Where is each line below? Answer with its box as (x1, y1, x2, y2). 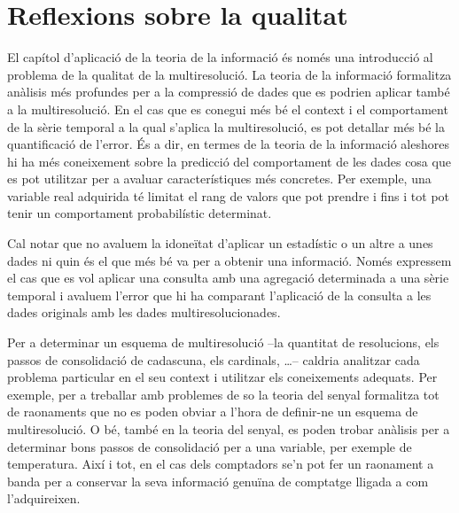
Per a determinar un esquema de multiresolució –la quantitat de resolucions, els (7, 333, 440, 352)
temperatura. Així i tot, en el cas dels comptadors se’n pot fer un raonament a (7, 455, 434, 473)
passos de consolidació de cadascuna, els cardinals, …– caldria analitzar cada (7, 350, 420, 369)
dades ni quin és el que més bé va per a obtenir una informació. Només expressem (7, 251, 452, 269)
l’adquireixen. (7, 489, 81, 508)
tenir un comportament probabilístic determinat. (7, 204, 272, 222)
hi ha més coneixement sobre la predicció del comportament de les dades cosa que (7, 152, 451, 170)
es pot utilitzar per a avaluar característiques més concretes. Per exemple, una (7, 169, 432, 188)
